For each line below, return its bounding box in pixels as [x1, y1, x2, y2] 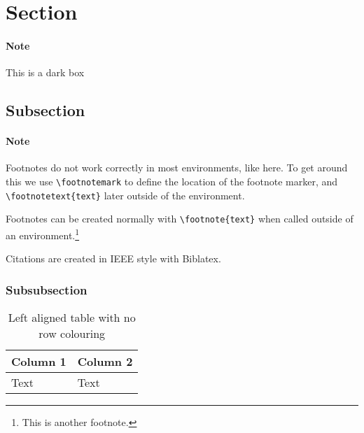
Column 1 [11, 353, 66, 369]
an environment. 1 [6, 225, 80, 242]
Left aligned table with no [8, 308, 136, 325]
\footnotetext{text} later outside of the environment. [6, 187, 245, 202]
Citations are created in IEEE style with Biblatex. [6, 251, 221, 266]
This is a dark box [6, 65, 85, 80]
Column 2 [77, 353, 133, 369]
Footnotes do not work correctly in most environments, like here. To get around [6, 160, 348, 175]
